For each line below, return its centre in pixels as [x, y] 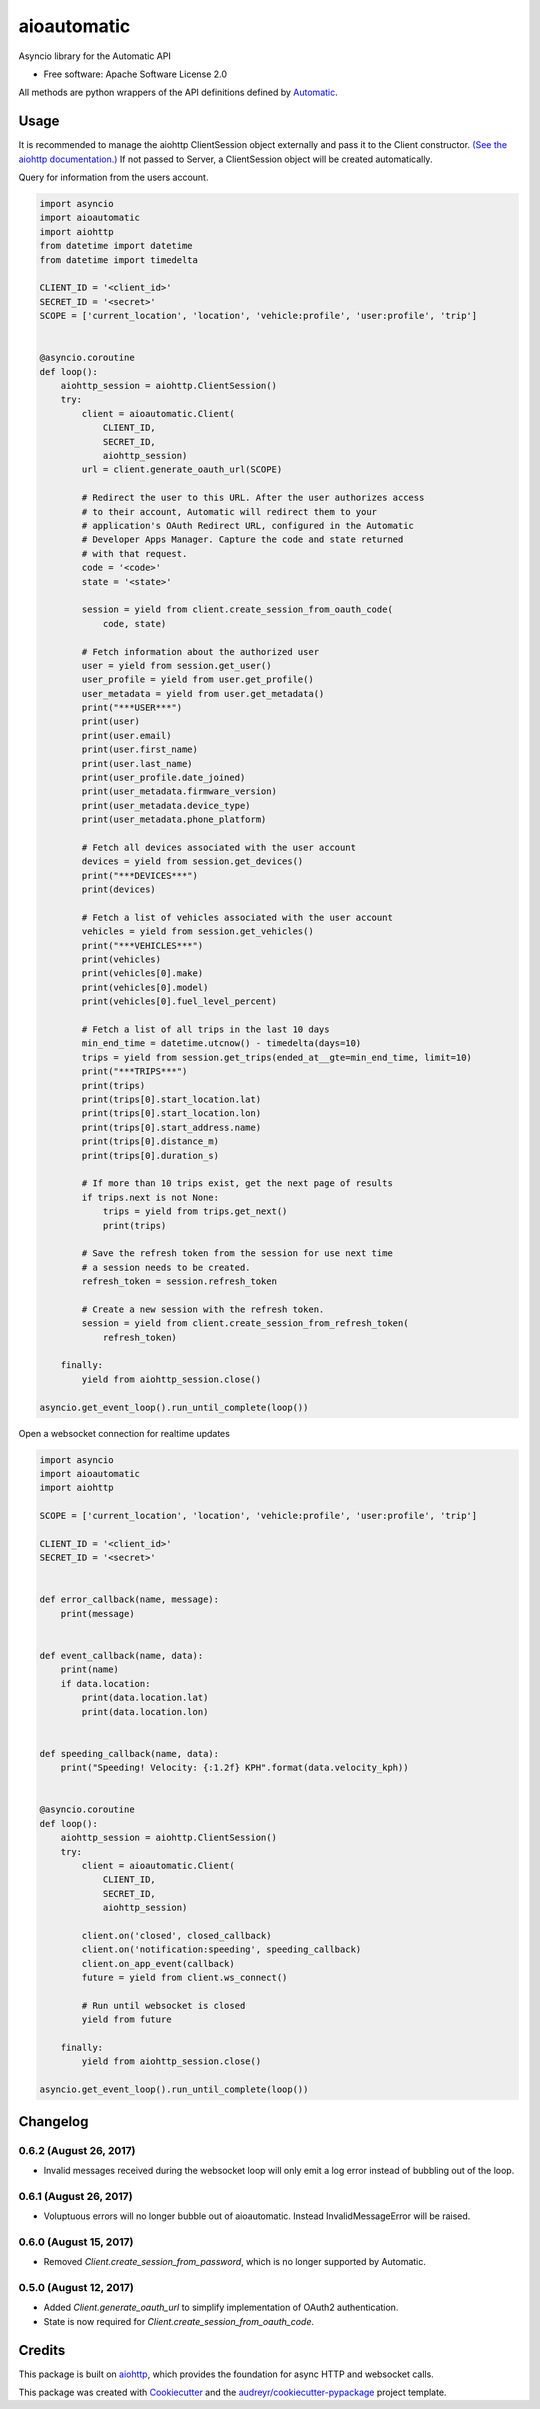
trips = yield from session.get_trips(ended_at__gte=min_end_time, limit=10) [276, 1057]
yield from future [126, 2019]
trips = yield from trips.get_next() [195, 1211]
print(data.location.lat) [145, 1698]
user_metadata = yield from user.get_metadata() [203, 693]
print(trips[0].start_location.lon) [171, 1113]
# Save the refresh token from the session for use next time [237, 1253]
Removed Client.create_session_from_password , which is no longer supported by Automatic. [235, 2262]
